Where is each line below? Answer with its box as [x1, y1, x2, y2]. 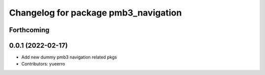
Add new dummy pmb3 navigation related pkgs [21, 54, 117, 60]
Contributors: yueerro [21, 61, 65, 67]
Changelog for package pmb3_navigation [9, 7, 182, 18]
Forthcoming [9, 26, 50, 34]
